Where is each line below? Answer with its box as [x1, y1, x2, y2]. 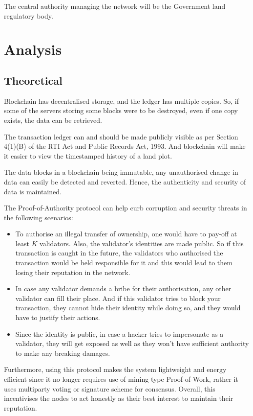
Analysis [4, 39, 62, 59]
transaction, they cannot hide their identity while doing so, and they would [15, 302, 241, 313]
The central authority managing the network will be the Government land [4, 1, 226, 11]
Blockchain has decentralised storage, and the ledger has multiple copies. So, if [4, 95, 239, 106]
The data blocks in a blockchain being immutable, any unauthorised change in [4, 167, 238, 177]
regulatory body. [4, 10, 53, 21]
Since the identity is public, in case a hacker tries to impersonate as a [15, 328, 224, 339]
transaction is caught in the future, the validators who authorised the [15, 248, 223, 258]
